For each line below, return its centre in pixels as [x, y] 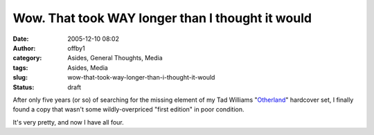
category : [27, 58]
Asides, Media [88, 67]
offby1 [77, 48]
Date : [21, 39]
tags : [20, 67]
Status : [24, 87]
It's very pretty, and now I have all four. [68, 122]
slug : [20, 78]
